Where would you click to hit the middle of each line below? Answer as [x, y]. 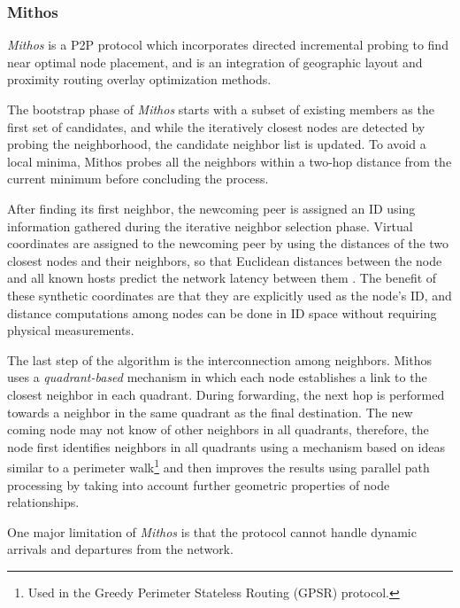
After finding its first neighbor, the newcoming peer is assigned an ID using [211, 208]
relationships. [43, 502]
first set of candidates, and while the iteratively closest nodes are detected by [216, 126]
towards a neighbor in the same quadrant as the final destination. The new [210, 412]
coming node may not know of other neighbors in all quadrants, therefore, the [218, 429]
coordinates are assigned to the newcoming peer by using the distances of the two [228, 243]
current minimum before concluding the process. [138, 179]
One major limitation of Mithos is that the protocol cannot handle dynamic [212, 531]
